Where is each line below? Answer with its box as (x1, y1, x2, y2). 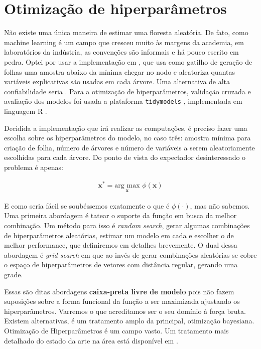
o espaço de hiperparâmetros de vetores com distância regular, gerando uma (4, 259, 238, 270)
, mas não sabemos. (190, 200, 250, 211)
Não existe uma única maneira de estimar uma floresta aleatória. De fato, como (4, 27, 248, 38)
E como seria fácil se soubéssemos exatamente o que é (4, 200, 170, 211)
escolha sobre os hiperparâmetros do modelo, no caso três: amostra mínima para (4, 132, 251, 143)
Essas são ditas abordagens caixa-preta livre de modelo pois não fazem (4, 286, 234, 296)
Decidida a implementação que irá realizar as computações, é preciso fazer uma (4, 122, 247, 133)
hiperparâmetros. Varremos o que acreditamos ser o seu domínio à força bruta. (4, 305, 246, 316)
